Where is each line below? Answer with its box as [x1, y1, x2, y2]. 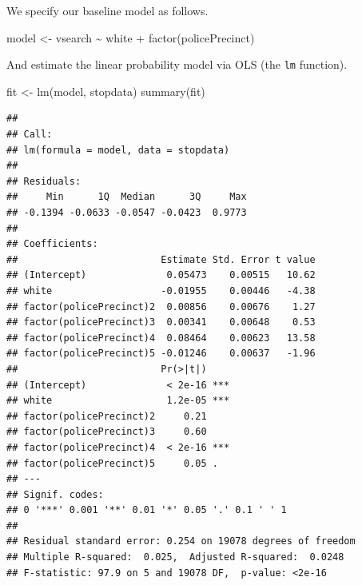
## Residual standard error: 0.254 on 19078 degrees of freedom [6, 535, 356, 547]
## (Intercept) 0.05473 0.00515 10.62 [6, 269, 316, 281]
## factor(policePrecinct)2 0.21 [6, 410, 207, 422]
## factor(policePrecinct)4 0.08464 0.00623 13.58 [6, 332, 316, 344]
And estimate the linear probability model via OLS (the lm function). [6, 56, 348, 73]
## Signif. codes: [6, 488, 104, 500]
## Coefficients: [6, 238, 98, 250]
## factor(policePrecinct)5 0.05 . [6, 457, 218, 469]
